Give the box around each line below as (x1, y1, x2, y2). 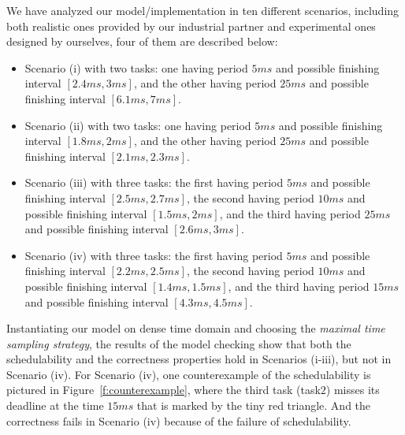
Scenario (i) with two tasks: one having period (24, 59, 248, 76)
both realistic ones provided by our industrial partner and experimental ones (6, 17, 376, 34)
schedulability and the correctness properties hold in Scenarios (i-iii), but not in (6, 351, 392, 367)
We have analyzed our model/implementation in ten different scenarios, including (6, 2, 399, 18)
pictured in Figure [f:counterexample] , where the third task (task (6, 381, 321, 398)
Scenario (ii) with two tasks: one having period (24, 117, 251, 133)
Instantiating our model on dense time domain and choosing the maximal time (6, 320, 385, 336)
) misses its (325, 381, 380, 398)
